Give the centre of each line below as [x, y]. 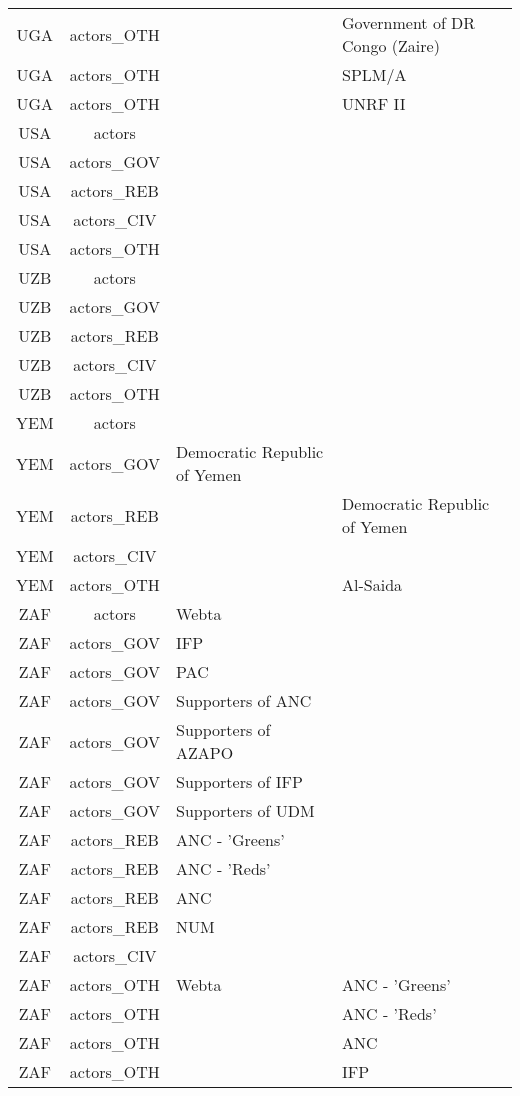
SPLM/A [374, 74]
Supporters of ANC [244, 700]
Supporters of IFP [239, 781]
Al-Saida [372, 584]
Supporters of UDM [245, 810]
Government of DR [409, 22]
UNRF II [374, 103]
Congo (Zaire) [391, 45]
